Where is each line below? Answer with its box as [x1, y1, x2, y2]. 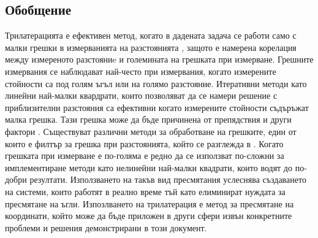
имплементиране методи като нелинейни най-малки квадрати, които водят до [5, 161, 292, 174]
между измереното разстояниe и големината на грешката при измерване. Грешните [5, 53, 314, 66]
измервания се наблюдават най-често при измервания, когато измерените [5, 64, 276, 77]
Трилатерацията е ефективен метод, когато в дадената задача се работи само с [5, 29, 297, 42]
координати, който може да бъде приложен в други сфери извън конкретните [5, 209, 292, 222]
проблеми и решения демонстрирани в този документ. [5, 221, 207, 234]
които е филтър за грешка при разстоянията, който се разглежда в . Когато [5, 137, 284, 150]
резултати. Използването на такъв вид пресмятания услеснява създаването [29, 173, 306, 186]
